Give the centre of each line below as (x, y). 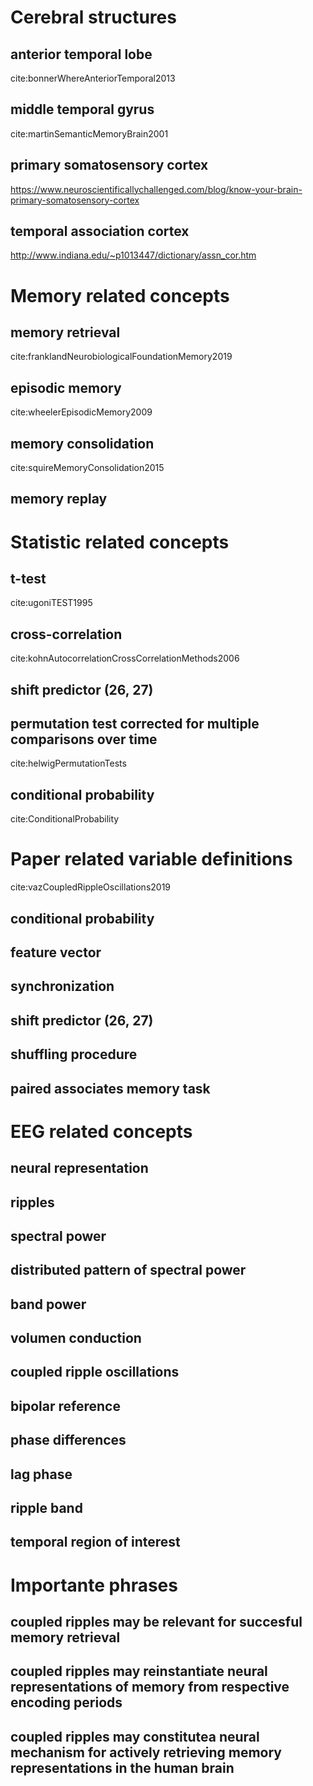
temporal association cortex (100, 231)
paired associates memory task (110, 1088)
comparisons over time (84, 739)
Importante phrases (94, 1585)
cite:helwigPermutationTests (68, 763)
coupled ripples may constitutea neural (135, 1736)
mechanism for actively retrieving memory (146, 1752)
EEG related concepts (101, 1131)
